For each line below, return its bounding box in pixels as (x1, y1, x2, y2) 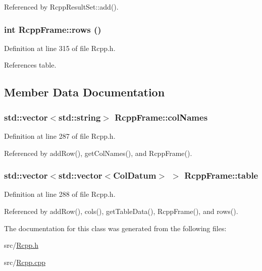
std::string (59, 111, 101, 123)
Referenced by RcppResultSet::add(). (4, 2, 119, 12)
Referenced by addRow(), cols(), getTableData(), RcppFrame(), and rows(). (4, 206, 238, 216)
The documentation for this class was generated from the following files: (4, 223, 227, 233)
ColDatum (113, 169, 156, 182)
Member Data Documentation (4, 84, 165, 100)
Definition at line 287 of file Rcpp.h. (4, 131, 116, 141)
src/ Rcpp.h (4, 240, 38, 250)
